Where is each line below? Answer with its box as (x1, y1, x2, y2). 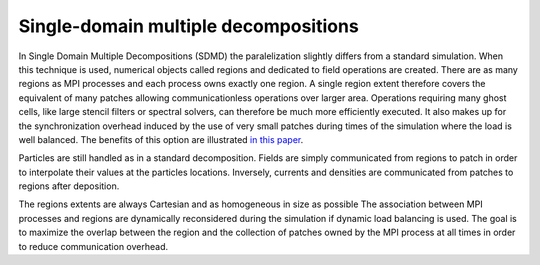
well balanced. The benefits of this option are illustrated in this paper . (18, 133, 304, 145)
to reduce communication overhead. (18, 240, 169, 252)
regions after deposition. (18, 180, 120, 192)
